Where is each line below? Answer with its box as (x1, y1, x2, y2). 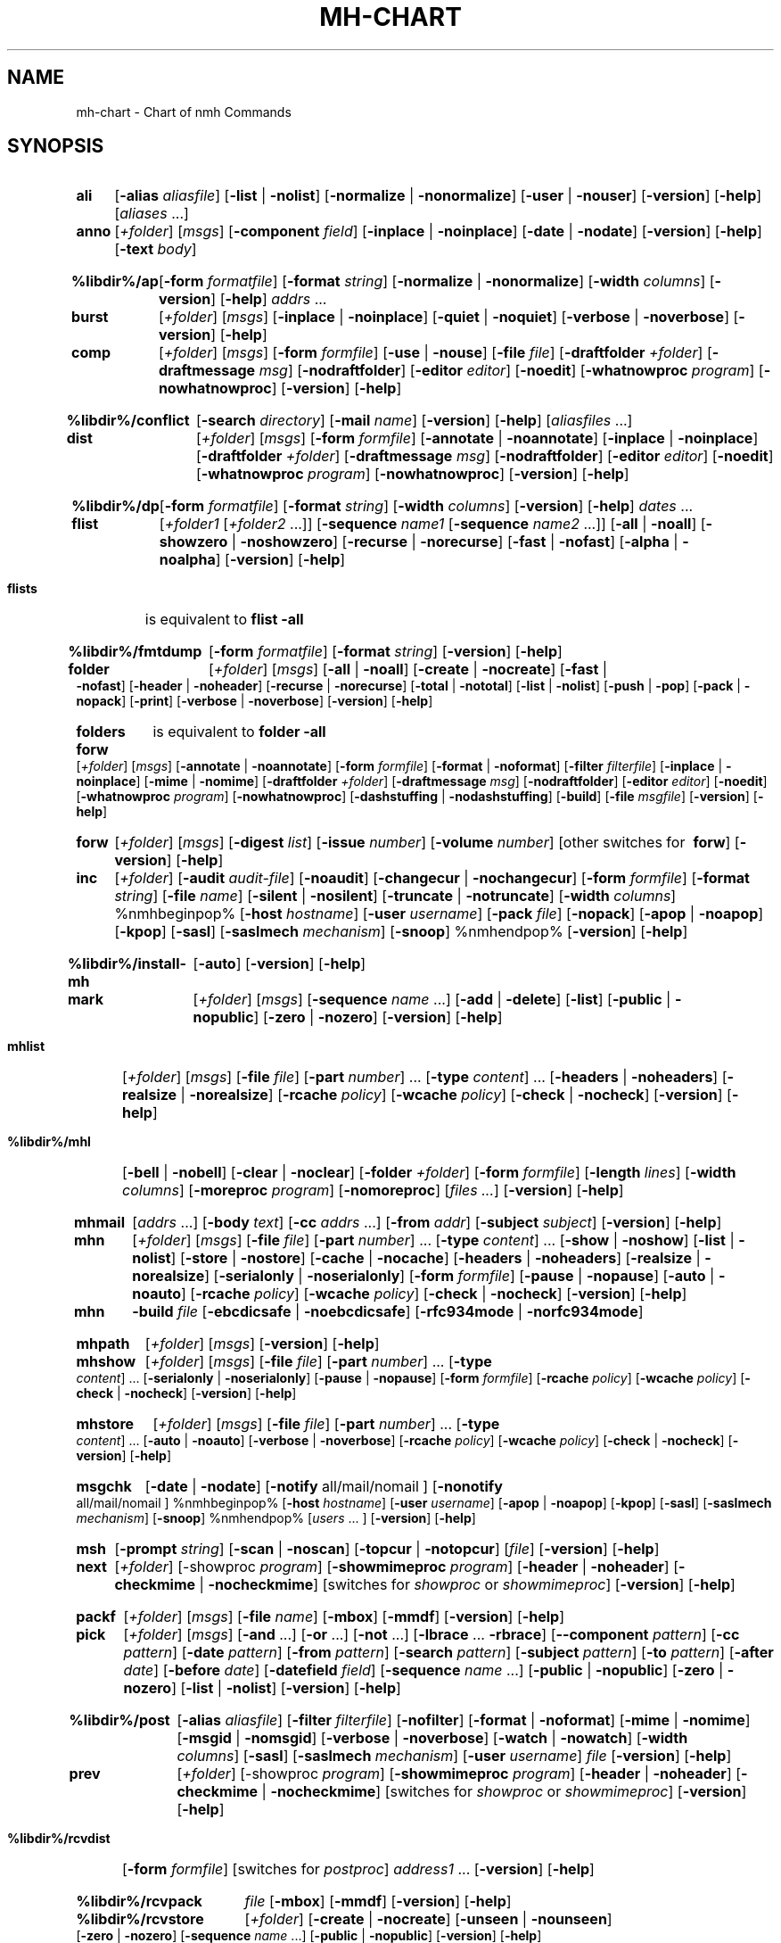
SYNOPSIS (7, 135, 104, 158)
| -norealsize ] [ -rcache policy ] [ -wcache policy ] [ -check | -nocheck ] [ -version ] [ (180, 1086, 732, 1104)
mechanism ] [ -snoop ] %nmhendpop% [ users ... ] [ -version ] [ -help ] (76, 1510, 476, 1526)
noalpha (159, 550, 216, 569)
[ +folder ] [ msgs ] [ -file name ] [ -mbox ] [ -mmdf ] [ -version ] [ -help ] (123, 1608, 565, 1626)
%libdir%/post (69, 1711, 170, 1730)
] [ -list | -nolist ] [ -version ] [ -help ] (171, 1679, 401, 1698)
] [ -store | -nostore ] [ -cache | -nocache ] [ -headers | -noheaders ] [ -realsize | (170, 1249, 701, 1268)
